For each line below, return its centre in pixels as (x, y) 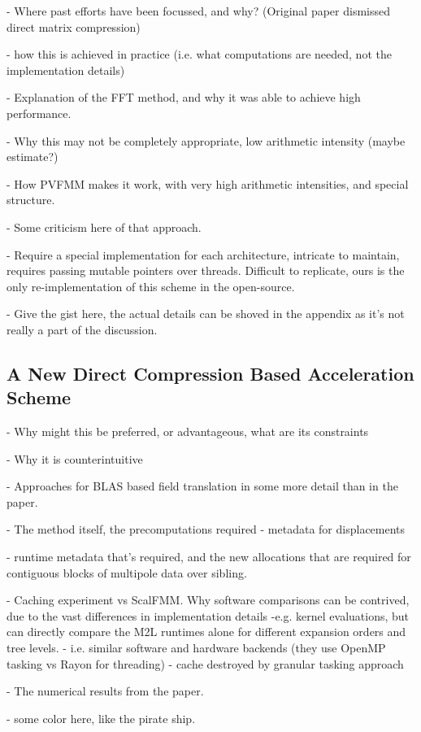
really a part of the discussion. (82, 329)
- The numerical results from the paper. (105, 691)
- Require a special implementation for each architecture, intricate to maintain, (203, 254)
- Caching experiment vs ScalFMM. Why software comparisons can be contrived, (208, 600)
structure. (31, 200)
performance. (39, 113)
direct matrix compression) (74, 26)
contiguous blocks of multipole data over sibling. (127, 572)
